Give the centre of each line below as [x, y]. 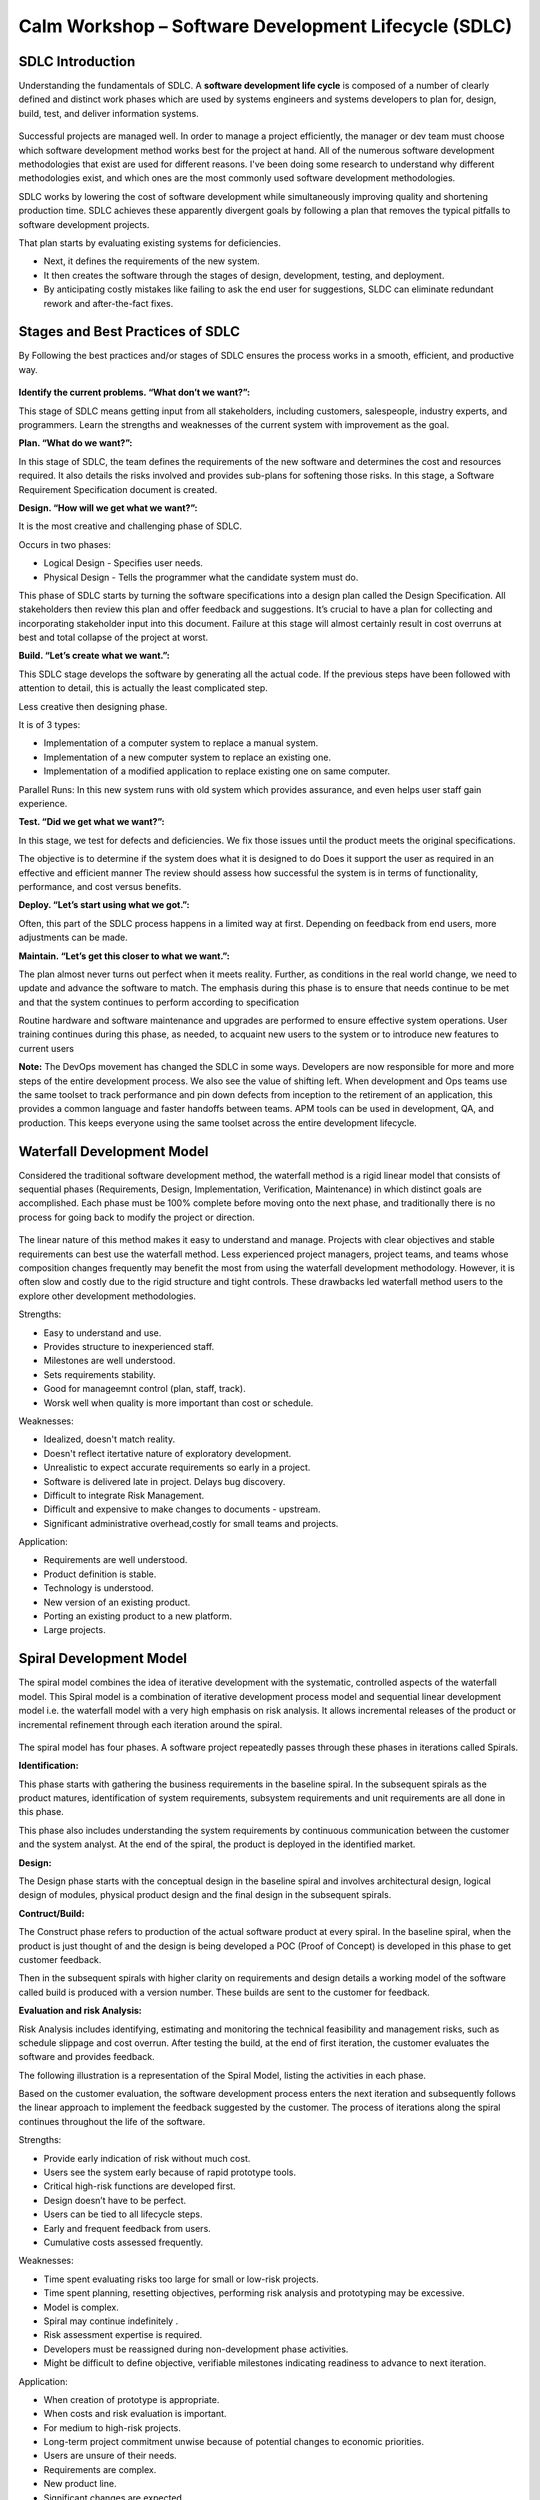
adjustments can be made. [73, 937]
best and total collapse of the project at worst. [113, 637]
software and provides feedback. [86, 2057]
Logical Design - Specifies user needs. [123, 563]
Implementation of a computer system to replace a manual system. [181, 743]
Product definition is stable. [100, 1574]
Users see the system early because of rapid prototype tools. [170, 2172]
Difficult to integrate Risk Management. [124, 1495]
